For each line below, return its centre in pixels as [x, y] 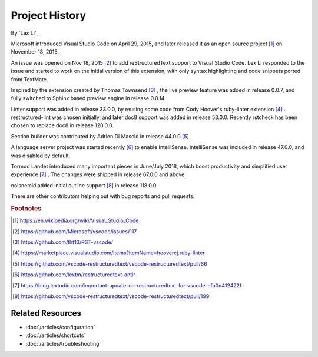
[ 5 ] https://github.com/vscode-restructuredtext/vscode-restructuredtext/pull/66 [110, 264]
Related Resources [46, 313]
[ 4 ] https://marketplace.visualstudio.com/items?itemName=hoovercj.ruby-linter [109, 253]
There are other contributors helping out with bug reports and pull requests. [103, 196]
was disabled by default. [41, 156]
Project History [49, 15]
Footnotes [26, 208]
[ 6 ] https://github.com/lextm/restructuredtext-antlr [74, 275]
